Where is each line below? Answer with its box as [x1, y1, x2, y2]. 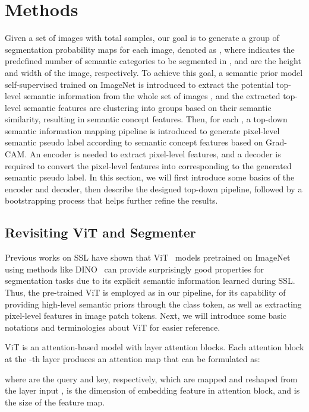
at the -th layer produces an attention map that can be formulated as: [5, 352, 260, 365]
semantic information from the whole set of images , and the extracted [23, 90, 280, 102]
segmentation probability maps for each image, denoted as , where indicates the [5, 43, 295, 55]
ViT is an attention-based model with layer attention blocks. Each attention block [5, 341, 304, 353]
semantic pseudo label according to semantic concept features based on [5, 136, 263, 148]
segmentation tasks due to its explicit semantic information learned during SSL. [5, 274, 295, 287]
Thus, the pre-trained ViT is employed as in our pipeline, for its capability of [5, 286, 286, 299]
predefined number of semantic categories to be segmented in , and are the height [5, 55, 301, 67]
